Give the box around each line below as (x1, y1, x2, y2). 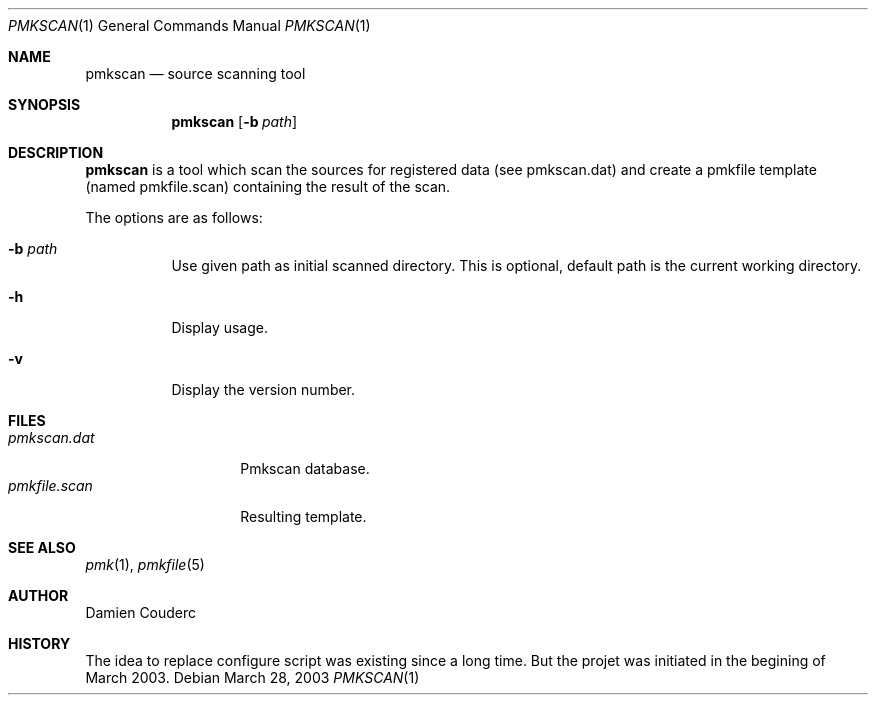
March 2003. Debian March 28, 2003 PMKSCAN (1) (85, 669, 420, 686)
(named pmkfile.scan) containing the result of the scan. (85, 178, 451, 195)
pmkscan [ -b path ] (171, 113, 298, 130)
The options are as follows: (85, 209, 263, 226)
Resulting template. (240, 508, 367, 525)
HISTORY (8, 635, 71, 652)
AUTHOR (8, 587, 69, 604)
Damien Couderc (85, 604, 197, 621)
